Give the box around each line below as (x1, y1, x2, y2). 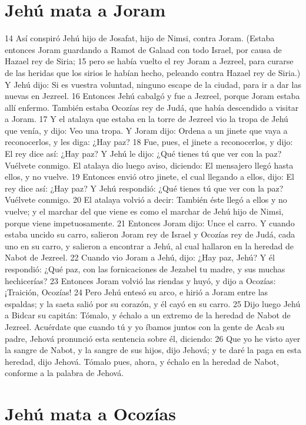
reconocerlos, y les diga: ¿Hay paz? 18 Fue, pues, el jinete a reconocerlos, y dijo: (5, 136, 293, 148)
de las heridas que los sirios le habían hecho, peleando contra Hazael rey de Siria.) (5, 66, 301, 78)
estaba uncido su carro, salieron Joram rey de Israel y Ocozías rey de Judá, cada (5, 228, 295, 240)
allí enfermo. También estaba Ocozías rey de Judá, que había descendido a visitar (5, 101, 299, 113)
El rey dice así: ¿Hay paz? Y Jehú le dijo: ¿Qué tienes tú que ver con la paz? (5, 147, 282, 160)
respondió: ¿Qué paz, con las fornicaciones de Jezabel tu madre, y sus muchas (5, 263, 285, 275)
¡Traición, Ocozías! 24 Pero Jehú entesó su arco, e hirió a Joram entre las (5, 286, 268, 298)
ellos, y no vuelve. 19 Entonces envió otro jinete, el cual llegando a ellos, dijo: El (5, 170, 294, 183)
